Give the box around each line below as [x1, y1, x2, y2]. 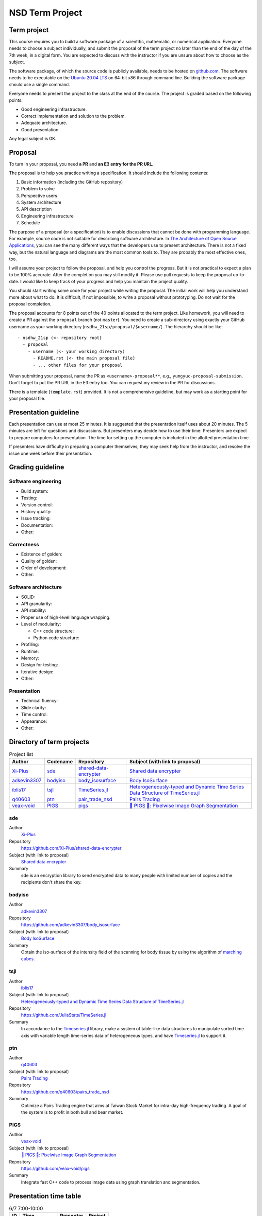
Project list [9, 751, 33, 758]
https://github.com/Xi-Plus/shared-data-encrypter [21, 845, 122, 851]
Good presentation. [21, 126, 60, 132]
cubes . [21, 956, 35, 962]
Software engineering [9, 478, 62, 485]
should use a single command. [9, 82, 70, 88]
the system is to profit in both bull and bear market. [21, 1109, 124, 1115]
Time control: [21, 712, 48, 717]
